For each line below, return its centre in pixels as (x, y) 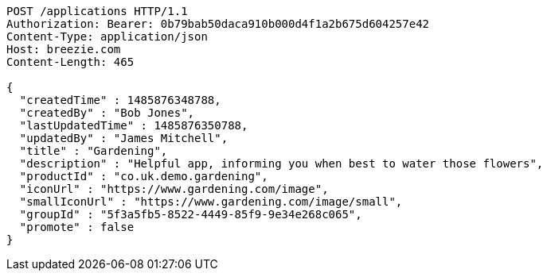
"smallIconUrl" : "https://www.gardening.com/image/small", (211, 202)
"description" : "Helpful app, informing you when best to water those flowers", (281, 164)
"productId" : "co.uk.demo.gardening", (144, 176)
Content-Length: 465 (70, 62)
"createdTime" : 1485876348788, (120, 100)
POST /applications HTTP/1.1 (97, 11)
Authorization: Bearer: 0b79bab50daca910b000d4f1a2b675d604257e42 (218, 24)
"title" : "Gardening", (94, 151)
